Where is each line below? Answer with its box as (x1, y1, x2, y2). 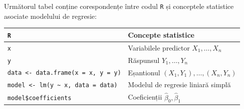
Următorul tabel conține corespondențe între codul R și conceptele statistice (4, 1, 234, 11)
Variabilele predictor (128, 42, 190, 53)
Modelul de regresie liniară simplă (128, 79, 231, 90)
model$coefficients (7, 94, 71, 102)
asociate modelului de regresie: (4, 10, 97, 21)
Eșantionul (128, 67, 160, 77)
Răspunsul (128, 54, 160, 65)
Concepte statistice (128, 29, 194, 40)
